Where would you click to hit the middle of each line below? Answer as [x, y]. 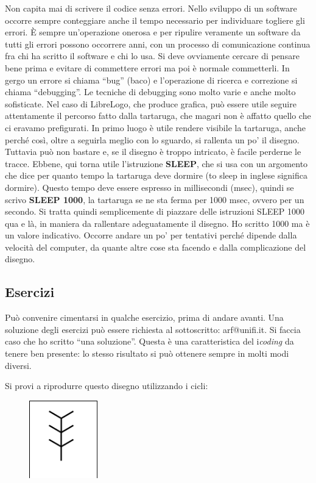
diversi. [18, 365]
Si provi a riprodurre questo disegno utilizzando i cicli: [107, 386]
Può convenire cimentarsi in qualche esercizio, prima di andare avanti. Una [144, 317]
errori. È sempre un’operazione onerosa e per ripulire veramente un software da [153, 32]
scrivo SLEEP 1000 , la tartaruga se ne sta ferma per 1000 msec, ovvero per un [155, 199]
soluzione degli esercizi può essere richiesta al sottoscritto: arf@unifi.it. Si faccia [153, 329]
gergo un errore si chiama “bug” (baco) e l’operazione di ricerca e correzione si [151, 80]
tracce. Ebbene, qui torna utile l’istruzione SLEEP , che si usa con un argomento [156, 163]
